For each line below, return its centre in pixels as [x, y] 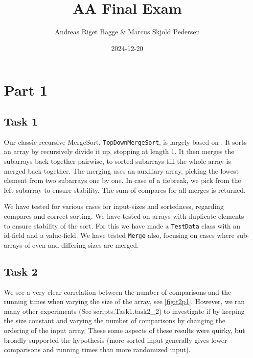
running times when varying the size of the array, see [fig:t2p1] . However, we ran [125, 301]
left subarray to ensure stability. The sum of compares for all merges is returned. [125, 190]
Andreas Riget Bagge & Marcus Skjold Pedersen [127, 32]
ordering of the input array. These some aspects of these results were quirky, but [125, 330]
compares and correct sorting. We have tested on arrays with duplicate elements [124, 216]
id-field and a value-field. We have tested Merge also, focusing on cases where [119, 235]
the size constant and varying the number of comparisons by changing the [115, 320]
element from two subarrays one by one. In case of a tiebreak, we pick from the [123, 180]
